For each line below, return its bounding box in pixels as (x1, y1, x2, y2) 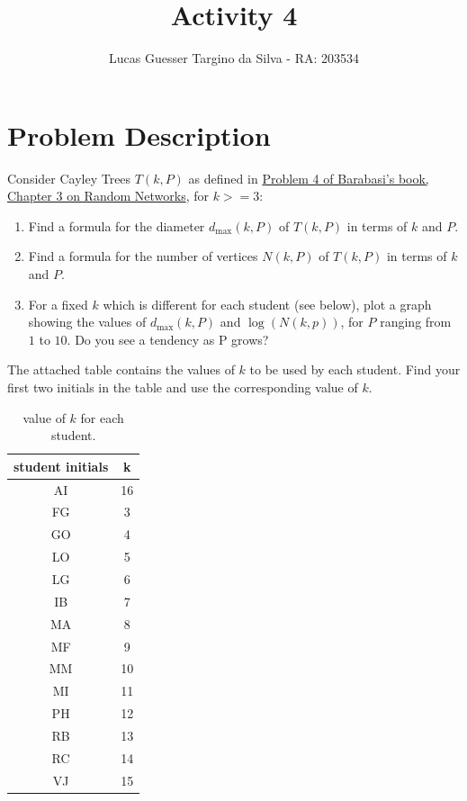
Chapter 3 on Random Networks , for (7, 186, 210, 205)
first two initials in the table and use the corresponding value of (7, 378, 358, 396)
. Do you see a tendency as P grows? (67, 329, 269, 348)
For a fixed (28, 294, 88, 313)
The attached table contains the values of (7, 360, 235, 379)
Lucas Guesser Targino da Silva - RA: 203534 (108, 49, 360, 67)
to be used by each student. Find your (249, 360, 461, 379)
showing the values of (28, 312, 147, 331)
